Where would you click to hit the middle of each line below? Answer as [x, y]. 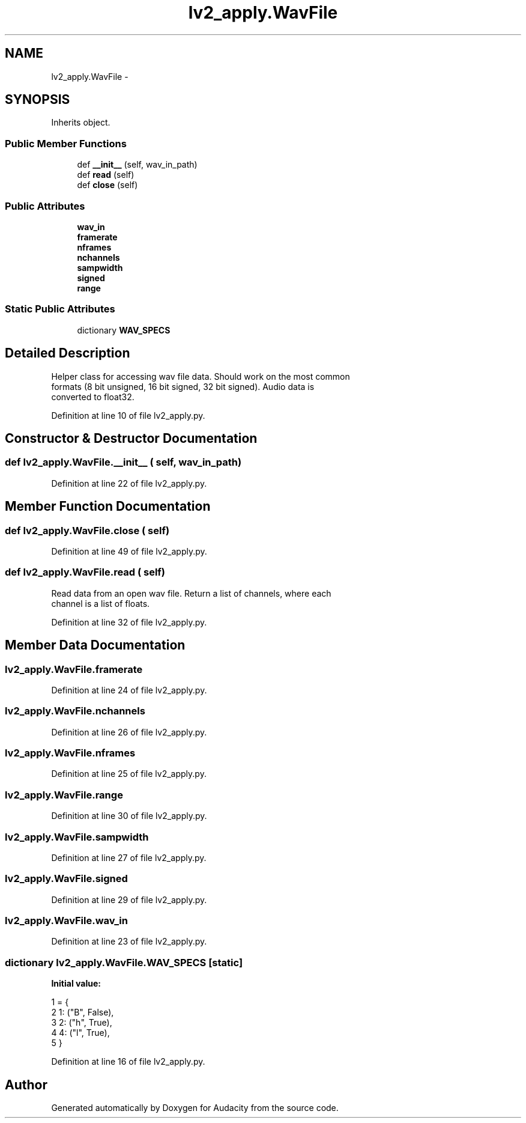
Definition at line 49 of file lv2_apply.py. [129, 551]
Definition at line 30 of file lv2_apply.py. [129, 816]
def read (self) [106, 175]
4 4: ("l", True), [80, 1033]
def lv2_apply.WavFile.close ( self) [87, 530]
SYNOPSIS [38, 100]
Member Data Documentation [95, 645]
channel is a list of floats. [101, 603]
